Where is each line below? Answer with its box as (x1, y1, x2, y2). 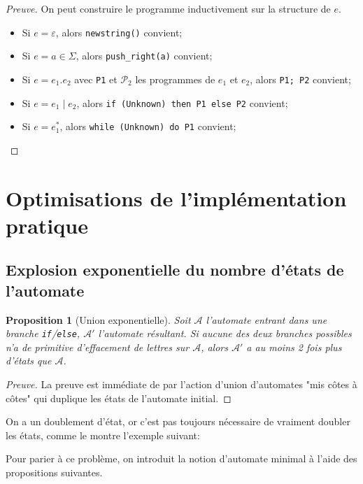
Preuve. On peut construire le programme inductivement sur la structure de (6, 1, 331, 15)
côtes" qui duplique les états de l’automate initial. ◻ (6, 390, 232, 405)
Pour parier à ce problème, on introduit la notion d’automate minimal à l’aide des (6, 451, 357, 466)
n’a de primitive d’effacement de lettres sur (6, 339, 190, 354)
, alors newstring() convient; (55, 24, 183, 39)
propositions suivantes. (6, 465, 103, 480)
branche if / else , (6, 326, 80, 341)
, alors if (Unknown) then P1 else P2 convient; (76, 95, 288, 110)
